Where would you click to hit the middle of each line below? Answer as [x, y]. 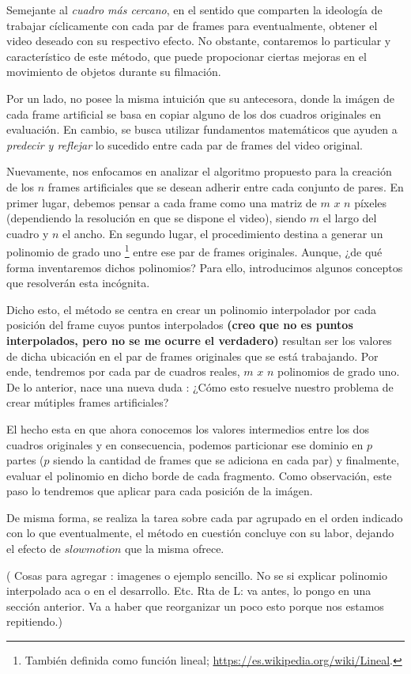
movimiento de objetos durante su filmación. [114, 72]
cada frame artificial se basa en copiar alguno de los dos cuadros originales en [194, 114]
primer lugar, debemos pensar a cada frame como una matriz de [162, 202]
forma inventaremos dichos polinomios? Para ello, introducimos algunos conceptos [205, 267]
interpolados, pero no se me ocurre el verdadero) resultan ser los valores [199, 340]
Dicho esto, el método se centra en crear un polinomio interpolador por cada [192, 309]
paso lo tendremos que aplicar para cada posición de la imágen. [160, 491]
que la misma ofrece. [174, 549]
